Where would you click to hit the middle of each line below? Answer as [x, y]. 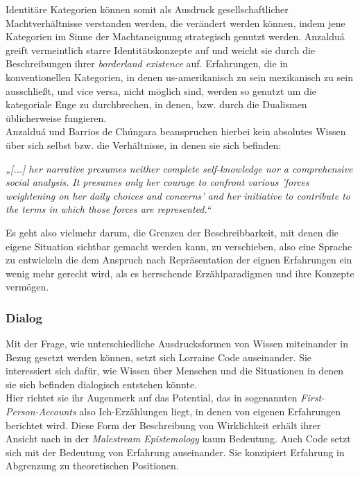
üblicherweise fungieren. [56, 118]
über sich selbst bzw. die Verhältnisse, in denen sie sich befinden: [144, 145]
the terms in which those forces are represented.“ [108, 209]
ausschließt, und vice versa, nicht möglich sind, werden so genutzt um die [161, 90]
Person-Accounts [41, 411]
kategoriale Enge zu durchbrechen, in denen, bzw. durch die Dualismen [156, 104]
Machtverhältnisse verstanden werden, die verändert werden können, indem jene [175, 23]
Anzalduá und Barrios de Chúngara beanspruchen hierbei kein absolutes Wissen [176, 131]
